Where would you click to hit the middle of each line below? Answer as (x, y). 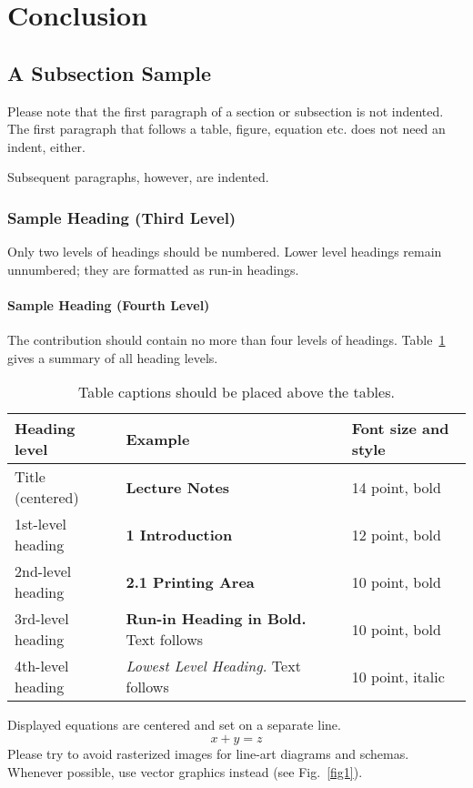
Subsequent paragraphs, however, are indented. (138, 177)
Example (158, 439)
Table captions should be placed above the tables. (236, 392)
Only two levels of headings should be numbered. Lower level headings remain (225, 252)
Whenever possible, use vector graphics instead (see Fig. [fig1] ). (185, 771)
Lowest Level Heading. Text (213, 666)
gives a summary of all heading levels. (113, 357)
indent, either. (47, 146)
